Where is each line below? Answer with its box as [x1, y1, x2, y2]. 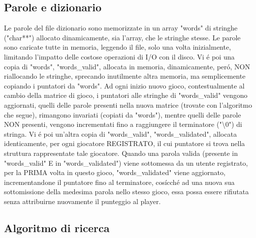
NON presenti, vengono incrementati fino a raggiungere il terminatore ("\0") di [4, 119, 242, 129]
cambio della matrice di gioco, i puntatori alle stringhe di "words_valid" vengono [4, 90, 248, 100]
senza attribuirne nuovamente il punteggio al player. [4, 196, 161, 206]
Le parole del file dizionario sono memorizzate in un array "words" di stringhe [4, 23, 238, 33]
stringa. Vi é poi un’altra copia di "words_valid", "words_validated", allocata [4, 128, 237, 139]
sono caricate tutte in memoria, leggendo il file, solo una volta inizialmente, [4, 42, 231, 52]
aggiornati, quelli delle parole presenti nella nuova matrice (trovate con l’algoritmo [4, 99, 252, 110]
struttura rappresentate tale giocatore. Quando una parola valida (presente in [4, 148, 238, 158]
